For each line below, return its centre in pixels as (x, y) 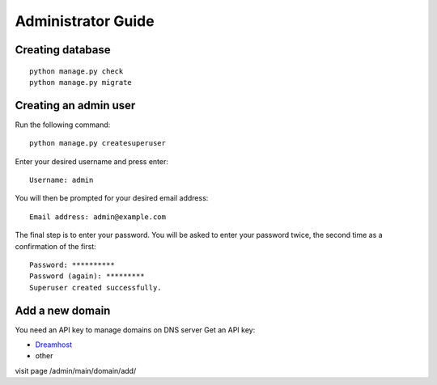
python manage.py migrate (81, 82)
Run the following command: (63, 125)
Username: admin (62, 180)
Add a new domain (63, 310)
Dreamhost (54, 345)
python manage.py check (76, 71)
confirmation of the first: (55, 246)
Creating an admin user (75, 105)
